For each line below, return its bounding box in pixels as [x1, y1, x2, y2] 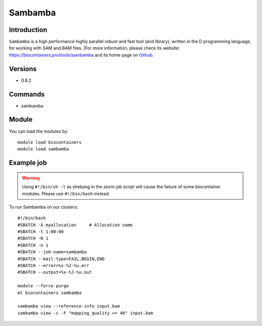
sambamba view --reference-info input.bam [17, 303, 120, 309]
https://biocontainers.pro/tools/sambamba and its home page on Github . [9, 52, 154, 58]
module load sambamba [17, 146, 69, 152]
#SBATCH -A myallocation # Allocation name [17, 222, 133, 228]
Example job [9, 159, 47, 167]
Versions [9, 64, 37, 73]
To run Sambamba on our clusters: [9, 204, 79, 210]
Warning [22, 175, 40, 181]
